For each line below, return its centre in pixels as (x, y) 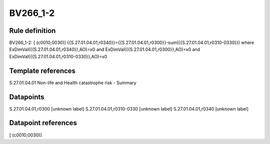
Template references (42, 71)
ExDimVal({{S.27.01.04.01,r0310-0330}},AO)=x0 (58, 56)
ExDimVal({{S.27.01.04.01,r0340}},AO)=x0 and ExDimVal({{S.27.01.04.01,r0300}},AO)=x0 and (104, 49)
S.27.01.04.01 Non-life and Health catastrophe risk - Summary (73, 83)
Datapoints (27, 97)
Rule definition (32, 31)
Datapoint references (43, 123)
